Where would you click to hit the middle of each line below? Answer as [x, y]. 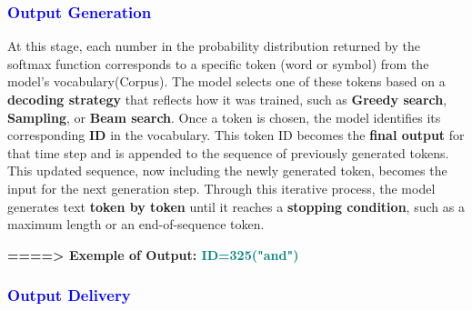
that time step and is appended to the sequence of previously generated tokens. [228, 152]
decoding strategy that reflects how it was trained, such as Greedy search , [227, 99]
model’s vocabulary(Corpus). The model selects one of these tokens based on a [226, 81]
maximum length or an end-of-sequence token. [136, 224]
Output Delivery [69, 295]
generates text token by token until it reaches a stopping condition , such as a [236, 206]
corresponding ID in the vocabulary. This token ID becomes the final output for [236, 135]
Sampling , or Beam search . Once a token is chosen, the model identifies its [224, 117]
